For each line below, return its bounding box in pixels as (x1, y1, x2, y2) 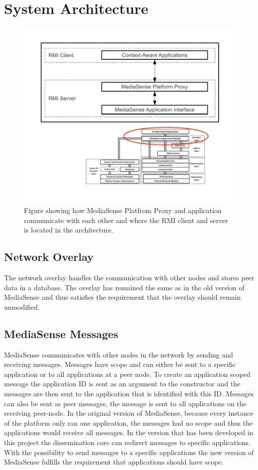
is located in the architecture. (24, 225, 113, 235)
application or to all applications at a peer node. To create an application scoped (4, 368, 251, 379)
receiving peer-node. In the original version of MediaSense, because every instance (4, 408, 254, 418)
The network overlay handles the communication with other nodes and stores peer (4, 272, 255, 283)
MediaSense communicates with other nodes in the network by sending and (4, 349, 233, 359)
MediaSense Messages (4, 326, 118, 341)
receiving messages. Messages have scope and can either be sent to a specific (4, 359, 236, 369)
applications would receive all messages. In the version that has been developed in (4, 427, 254, 438)
